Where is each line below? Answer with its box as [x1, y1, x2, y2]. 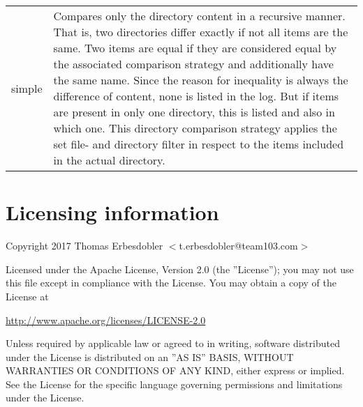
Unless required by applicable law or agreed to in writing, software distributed [6, 336, 340, 351]
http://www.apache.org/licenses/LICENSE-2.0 [6, 312, 206, 327]
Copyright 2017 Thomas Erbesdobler [6, 238, 163, 253]
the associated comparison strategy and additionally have [53, 56, 334, 72]
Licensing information [6, 198, 219, 226]
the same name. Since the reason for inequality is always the [53, 72, 348, 88]
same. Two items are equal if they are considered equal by [53, 40, 337, 56]
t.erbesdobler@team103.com [179, 238, 298, 253]
